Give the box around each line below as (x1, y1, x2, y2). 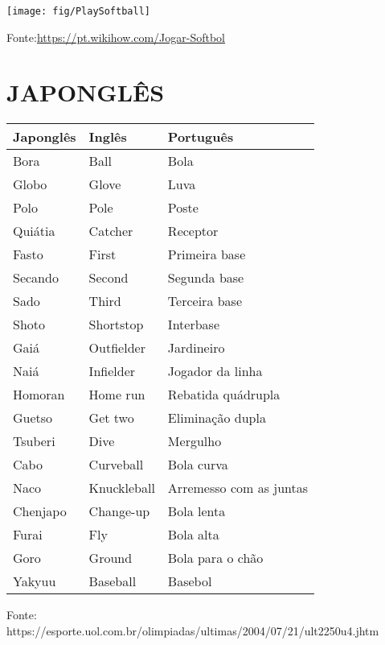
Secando (13, 268, 59, 287)
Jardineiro (167, 338, 225, 358)
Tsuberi (13, 432, 55, 451)
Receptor (167, 221, 219, 241)
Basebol (167, 572, 212, 591)
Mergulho (167, 432, 222, 451)
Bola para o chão (167, 548, 264, 568)
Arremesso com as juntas (167, 478, 309, 498)
